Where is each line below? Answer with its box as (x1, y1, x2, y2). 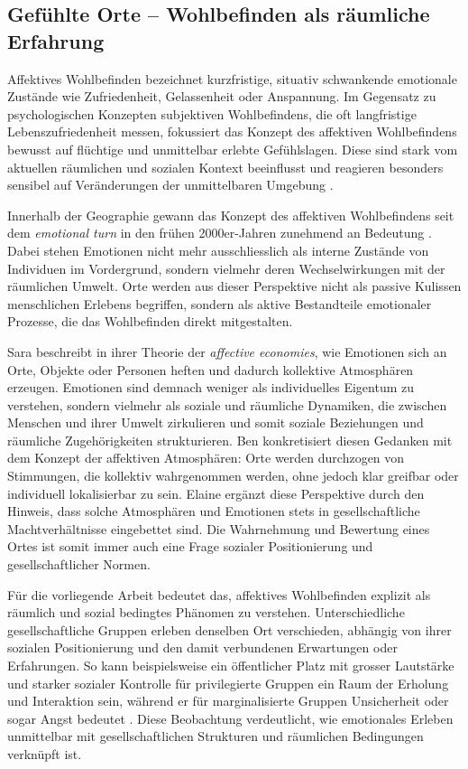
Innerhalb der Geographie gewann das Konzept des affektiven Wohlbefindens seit (7, 205, 454, 224)
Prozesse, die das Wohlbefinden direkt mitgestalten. (7, 312, 293, 331)
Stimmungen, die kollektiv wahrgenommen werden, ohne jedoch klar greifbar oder (7, 466, 459, 485)
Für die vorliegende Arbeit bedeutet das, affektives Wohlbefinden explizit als (7, 585, 431, 604)
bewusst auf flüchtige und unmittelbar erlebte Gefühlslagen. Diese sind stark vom (7, 139, 458, 158)
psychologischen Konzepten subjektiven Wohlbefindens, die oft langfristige (7, 104, 417, 123)
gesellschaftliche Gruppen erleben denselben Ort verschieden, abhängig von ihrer (7, 620, 452, 639)
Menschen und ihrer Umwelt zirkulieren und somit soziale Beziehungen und (7, 413, 424, 432)
